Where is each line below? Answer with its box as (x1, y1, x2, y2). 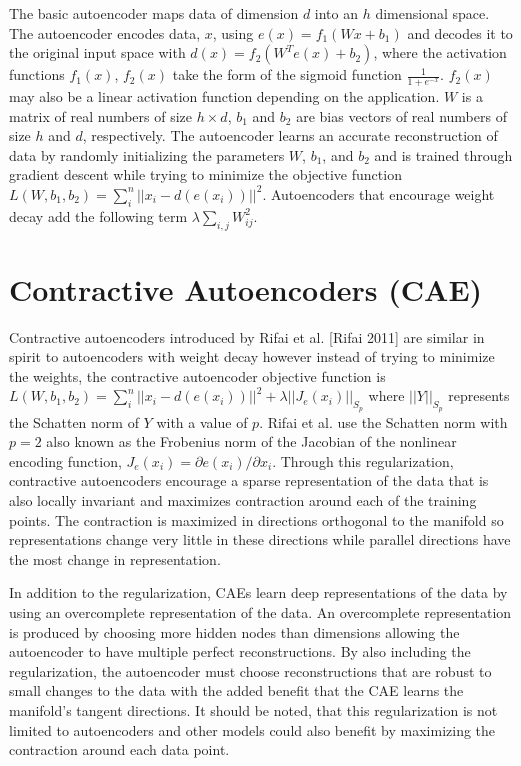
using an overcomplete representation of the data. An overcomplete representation (9, 602, 512, 623)
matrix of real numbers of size (9, 105, 193, 126)
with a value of (156, 411, 248, 432)
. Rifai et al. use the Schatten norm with (259, 411, 508, 432)
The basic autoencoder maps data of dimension (9, 3, 299, 23)
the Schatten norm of (9, 411, 139, 432)
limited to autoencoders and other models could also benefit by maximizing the (9, 719, 496, 740)
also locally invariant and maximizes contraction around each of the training (9, 490, 477, 511)
